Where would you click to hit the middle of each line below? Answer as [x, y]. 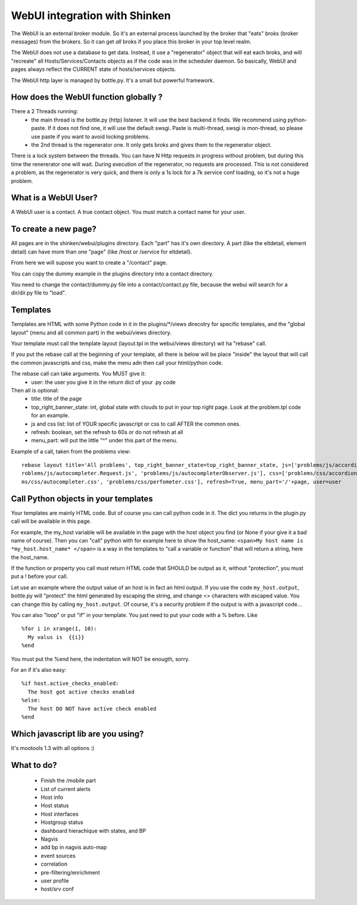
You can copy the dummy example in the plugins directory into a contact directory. [112, 274]
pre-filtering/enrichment [71, 872]
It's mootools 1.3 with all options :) [53, 748]
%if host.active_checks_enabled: [70, 684]
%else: [31, 700]
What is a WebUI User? [54, 198]
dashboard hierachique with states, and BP [93, 830]
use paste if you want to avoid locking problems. [90, 137]
